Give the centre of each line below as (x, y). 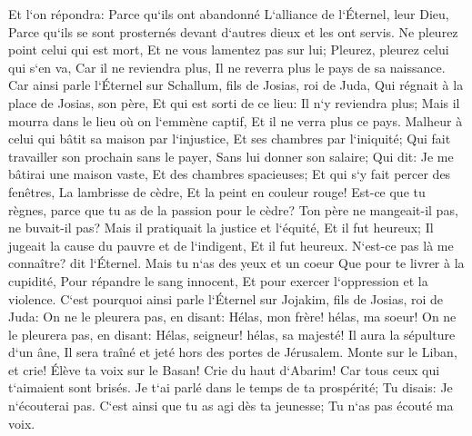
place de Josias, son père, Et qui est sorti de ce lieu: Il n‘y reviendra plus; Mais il (234, 102)
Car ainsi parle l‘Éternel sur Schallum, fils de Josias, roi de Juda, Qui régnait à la (236, 85)
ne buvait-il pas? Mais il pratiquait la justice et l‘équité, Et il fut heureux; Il (221, 228)
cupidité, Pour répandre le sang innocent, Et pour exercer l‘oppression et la (218, 280)
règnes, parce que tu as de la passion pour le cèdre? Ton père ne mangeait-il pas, (233, 209)
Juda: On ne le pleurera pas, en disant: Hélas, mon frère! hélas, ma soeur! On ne (232, 317)
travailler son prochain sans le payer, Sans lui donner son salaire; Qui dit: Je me (231, 156)
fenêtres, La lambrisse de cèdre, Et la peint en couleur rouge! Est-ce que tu (217, 191)
